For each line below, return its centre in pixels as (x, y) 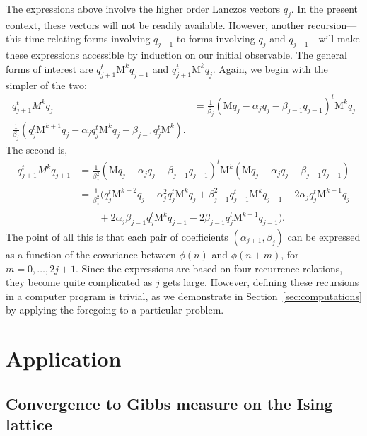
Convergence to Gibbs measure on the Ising (169, 403)
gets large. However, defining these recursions (261, 282)
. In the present (325, 8)
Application (64, 358)
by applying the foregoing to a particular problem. (115, 310)
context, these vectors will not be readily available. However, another (155, 24)
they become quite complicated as (79, 282)
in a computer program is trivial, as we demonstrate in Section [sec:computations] (184, 296)
